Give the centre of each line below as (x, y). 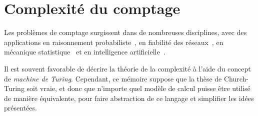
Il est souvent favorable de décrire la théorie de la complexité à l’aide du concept (127, 68)
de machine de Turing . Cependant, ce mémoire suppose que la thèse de (113, 78)
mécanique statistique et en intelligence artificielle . (85, 52)
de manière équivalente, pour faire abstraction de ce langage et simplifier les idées (129, 98)
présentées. (20, 108)
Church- (236, 78)
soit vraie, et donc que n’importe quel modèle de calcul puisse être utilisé (138, 88)
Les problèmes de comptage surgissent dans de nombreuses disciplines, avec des (125, 32)
